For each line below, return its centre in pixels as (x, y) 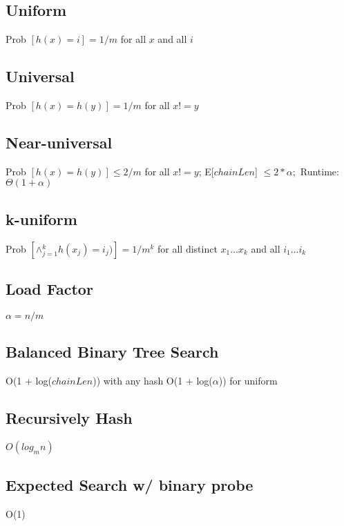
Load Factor (49, 288)
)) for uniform (248, 380)
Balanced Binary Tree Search (112, 352)
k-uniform (41, 218)
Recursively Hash (69, 417)
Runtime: (319, 171)
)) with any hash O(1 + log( (153, 380)
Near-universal (59, 142)
